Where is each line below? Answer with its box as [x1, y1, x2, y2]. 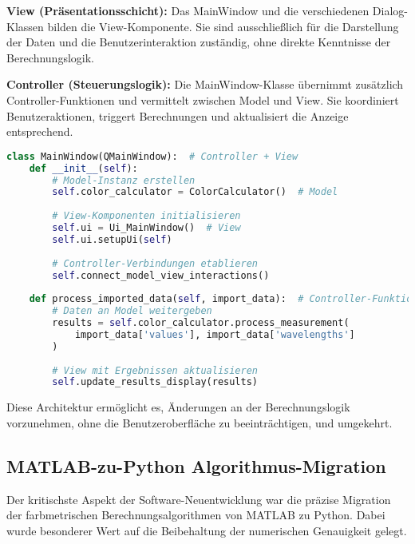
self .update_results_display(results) [52, 376, 259, 388]
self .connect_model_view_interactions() [52, 269, 270, 281]
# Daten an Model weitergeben [52, 305, 212, 317]
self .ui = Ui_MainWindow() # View [52, 222, 241, 233]
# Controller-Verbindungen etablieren [52, 257, 258, 269]
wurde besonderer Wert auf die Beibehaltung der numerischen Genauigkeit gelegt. [6, 522, 407, 538]
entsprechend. [6, 123, 73, 140]
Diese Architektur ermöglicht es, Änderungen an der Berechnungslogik [6, 399, 350, 415]
